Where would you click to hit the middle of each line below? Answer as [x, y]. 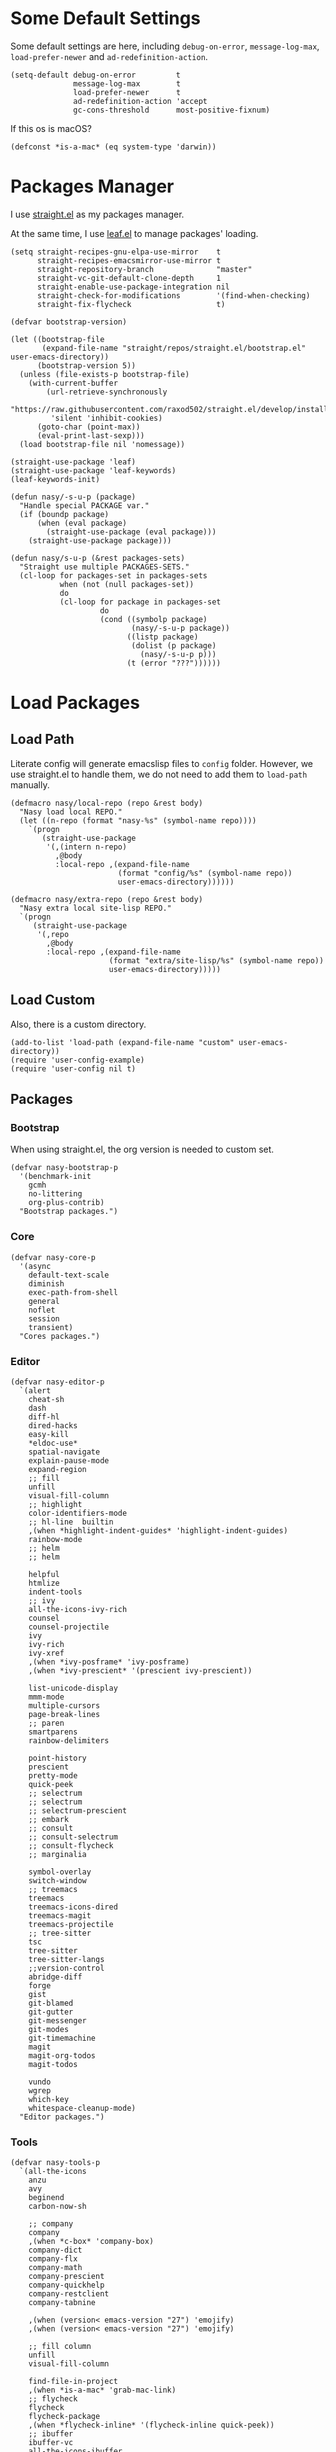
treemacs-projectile [71, 1924]
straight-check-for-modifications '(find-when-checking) [173, 295]
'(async [35, 1266]
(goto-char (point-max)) [88, 427]
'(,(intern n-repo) [87, 847]
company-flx [53, 2259]
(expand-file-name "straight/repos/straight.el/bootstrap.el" [174, 348]
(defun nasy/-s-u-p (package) [73, 497]
